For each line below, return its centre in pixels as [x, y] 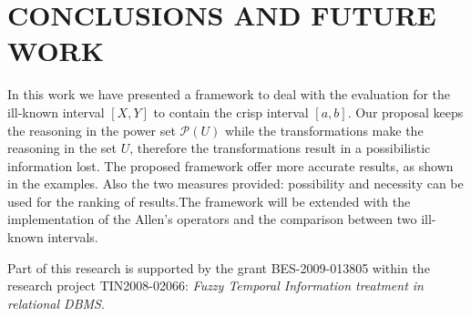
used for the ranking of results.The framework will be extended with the [209, 201]
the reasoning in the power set [92, 130]
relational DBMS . [56, 303]
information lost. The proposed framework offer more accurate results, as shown [230, 165]
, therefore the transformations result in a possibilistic [280, 148]
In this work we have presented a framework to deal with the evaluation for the [229, 94]
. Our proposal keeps [405, 112]
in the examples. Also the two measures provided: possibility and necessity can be [235, 183]
